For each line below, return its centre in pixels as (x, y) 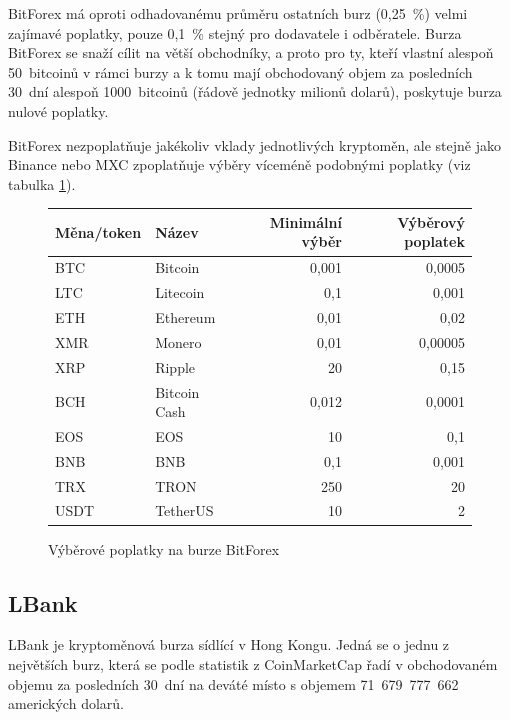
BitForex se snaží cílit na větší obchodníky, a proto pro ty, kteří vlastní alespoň (251, 52)
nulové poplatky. (58, 110)
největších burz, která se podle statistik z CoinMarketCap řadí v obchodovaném (253, 663)
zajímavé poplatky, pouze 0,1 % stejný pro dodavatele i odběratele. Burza (235, 32)
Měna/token (98, 231)
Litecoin (180, 292)
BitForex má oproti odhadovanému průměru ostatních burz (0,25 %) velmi (238, 13)
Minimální (305, 221)
